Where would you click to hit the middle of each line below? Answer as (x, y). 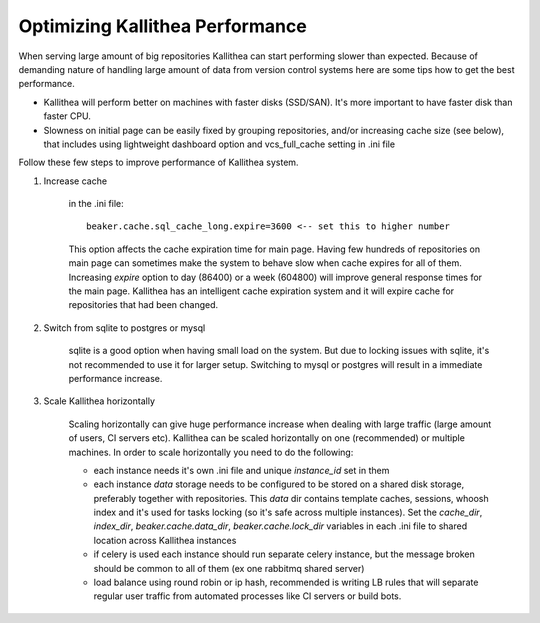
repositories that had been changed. (143, 305)
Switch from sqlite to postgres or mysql (124, 327)
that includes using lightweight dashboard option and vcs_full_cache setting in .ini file (219, 144)
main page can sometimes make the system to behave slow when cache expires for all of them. (265, 263)
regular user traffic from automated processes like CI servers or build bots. (247, 596)
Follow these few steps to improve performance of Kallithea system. (158, 162)
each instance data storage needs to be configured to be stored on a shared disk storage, (279, 484)
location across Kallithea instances (165, 540)
